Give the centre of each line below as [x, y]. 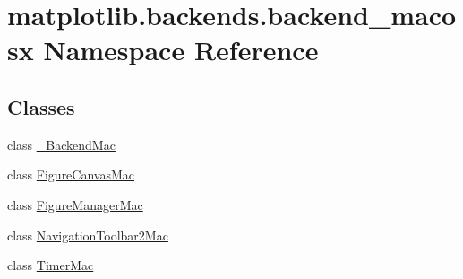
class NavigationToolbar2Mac [88, 235]
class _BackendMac [61, 144]
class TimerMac [51, 265]
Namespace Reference [181, 50]
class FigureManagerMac [75, 204]
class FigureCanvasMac [71, 174]
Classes [41, 106]
